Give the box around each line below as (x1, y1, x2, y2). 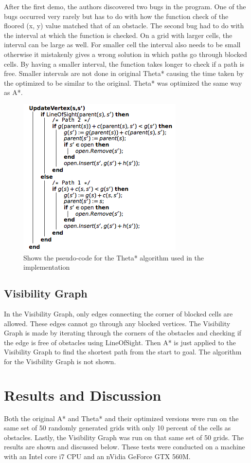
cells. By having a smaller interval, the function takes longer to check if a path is (4, 58, 245, 69)
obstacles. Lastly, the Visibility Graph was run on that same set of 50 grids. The (4, 432, 244, 442)
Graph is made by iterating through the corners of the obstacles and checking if (4, 328, 241, 338)
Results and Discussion (4, 385, 161, 405)
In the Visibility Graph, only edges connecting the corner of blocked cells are (4, 308, 233, 318)
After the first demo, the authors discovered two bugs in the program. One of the (4, 1, 246, 11)
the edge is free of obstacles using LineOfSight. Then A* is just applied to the (4, 337, 236, 347)
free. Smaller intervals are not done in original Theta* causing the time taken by (4, 68, 244, 78)
